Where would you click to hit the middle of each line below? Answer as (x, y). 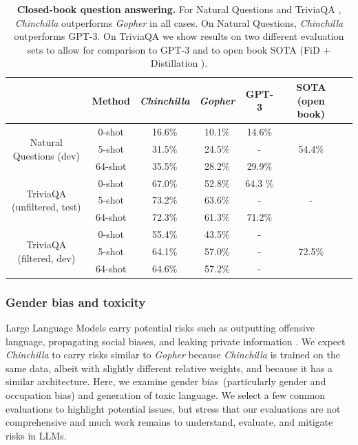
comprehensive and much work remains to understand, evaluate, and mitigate (169, 422)
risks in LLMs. (36, 435)
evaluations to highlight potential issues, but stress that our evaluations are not (173, 408)
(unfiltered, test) (46, 207)
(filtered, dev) (46, 258)
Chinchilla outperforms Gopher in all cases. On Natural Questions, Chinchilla (179, 22)
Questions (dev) (46, 155)
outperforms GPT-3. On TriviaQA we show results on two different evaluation (179, 36)
